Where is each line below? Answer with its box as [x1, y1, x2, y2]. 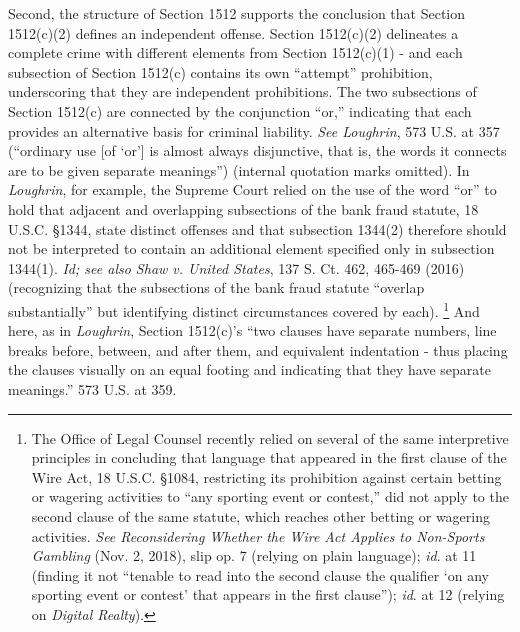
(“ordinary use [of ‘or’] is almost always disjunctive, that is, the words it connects [8, 140, 507, 161]
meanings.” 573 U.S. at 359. [8, 378, 177, 399]
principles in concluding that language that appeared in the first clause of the [31, 447, 507, 468]
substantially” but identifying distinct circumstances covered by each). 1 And [8, 297, 480, 321]
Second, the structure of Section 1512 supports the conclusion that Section [8, 3, 466, 23]
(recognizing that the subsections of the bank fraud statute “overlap [8, 277, 425, 298]
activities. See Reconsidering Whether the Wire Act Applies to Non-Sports [31, 525, 485, 546]
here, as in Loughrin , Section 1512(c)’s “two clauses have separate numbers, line [8, 320, 497, 341]
